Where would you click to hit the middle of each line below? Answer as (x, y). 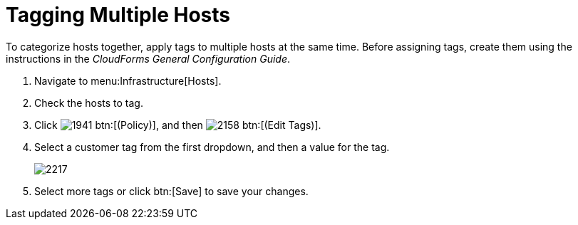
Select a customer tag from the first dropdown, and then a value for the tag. (212, 147)
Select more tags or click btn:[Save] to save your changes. (171, 191)
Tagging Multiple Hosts (118, 15)
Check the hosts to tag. (89, 103)
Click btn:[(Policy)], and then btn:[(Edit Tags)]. (178, 125)
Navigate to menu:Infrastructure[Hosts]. (128, 80)
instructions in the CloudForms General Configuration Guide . (148, 58)
